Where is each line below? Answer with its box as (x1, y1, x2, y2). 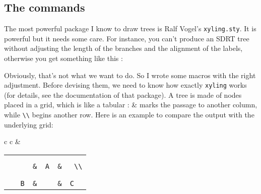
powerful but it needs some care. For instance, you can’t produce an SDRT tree (4, 33, 249, 43)
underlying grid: (4, 119, 53, 130)
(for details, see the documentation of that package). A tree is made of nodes (4, 89, 242, 100)
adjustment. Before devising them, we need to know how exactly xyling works (4, 80, 247, 90)
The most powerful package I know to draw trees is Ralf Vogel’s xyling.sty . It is (4, 23, 256, 34)
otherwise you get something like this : (4, 53, 123, 63)
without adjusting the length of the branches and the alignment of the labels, (4, 43, 243, 53)
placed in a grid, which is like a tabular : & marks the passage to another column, (4, 99, 257, 110)
